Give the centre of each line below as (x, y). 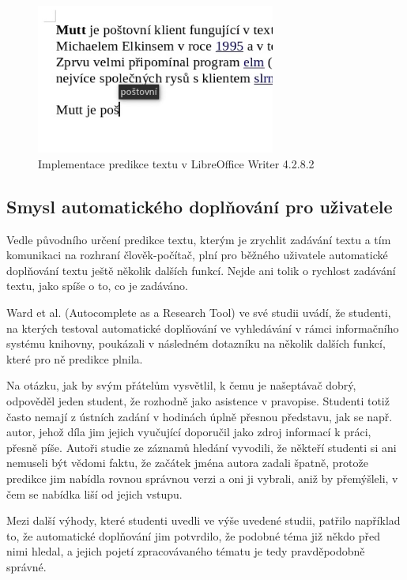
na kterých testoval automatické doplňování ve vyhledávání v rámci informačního (203, 328)
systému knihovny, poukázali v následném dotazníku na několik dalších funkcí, (196, 343)
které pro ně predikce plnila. (75, 358)
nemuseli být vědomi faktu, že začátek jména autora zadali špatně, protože (187, 463)
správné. (26, 566)
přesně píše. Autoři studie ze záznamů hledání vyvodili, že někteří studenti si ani (202, 447)
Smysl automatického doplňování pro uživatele (200, 206)
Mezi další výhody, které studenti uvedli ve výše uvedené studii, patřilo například (203, 520)
